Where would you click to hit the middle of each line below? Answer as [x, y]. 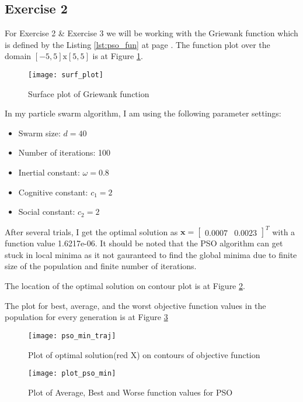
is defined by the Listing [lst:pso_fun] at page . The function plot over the [137, 44]
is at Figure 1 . [118, 56]
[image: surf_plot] [66, 75]
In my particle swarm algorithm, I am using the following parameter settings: [143, 113]
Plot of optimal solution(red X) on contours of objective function [144, 354]
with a [284, 231]
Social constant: [47, 212]
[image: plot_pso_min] [72, 374]
